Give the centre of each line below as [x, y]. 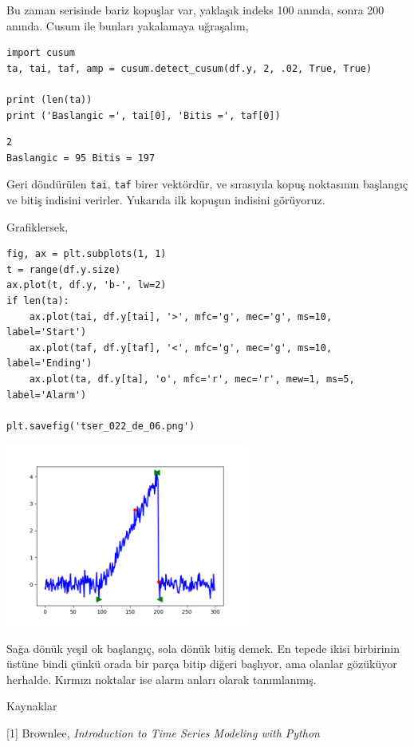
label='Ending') [49, 364]
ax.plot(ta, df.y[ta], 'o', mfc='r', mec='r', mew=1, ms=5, [192, 379]
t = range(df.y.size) [64, 269]
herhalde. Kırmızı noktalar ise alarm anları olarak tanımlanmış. [162, 679]
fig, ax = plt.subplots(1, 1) [87, 254]
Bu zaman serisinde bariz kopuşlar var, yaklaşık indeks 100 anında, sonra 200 [195, 10]
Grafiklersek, [37, 226]
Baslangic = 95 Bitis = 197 [81, 158]
